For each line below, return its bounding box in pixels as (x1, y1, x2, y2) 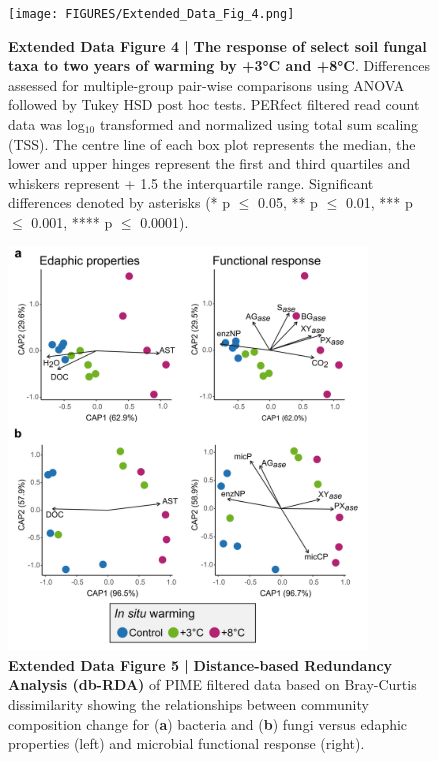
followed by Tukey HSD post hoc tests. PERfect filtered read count (8, 94, 420, 115)
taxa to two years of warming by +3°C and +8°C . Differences (8, 55, 430, 76)
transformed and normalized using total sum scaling (99, 114, 419, 135)
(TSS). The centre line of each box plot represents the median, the (8, 133, 416, 154)
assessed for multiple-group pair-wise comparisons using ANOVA (8, 74, 405, 95)
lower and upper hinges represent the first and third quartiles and (8, 153, 411, 174)
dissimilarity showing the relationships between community (8, 694, 369, 715)
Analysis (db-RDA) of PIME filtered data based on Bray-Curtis (8, 674, 417, 695)
